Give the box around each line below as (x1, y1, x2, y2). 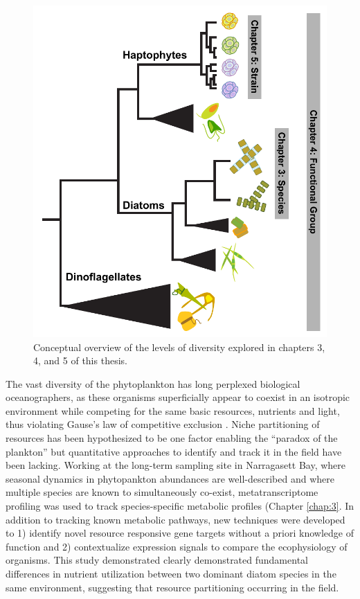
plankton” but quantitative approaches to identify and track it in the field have (6, 444, 342, 458)
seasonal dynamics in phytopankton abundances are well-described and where (6, 471, 334, 485)
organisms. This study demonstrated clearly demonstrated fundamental (6, 553, 308, 567)
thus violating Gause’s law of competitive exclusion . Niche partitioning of (6, 417, 320, 431)
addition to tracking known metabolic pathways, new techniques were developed (6, 512, 345, 526)
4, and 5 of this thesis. (33, 353, 127, 368)
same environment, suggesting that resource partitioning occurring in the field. (6, 580, 339, 594)
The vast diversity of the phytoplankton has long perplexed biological (6, 376, 300, 391)
